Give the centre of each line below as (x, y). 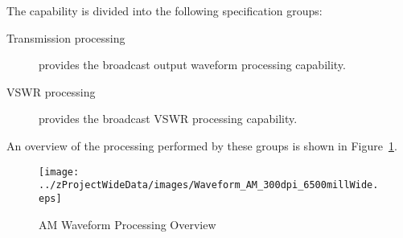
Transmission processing (66, 37)
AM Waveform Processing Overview (127, 224)
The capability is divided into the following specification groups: (164, 10)
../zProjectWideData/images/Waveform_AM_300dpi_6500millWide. (209, 185)
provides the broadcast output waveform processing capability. (192, 65)
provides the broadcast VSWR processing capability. (168, 119)
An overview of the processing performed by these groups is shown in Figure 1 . (202, 145)
